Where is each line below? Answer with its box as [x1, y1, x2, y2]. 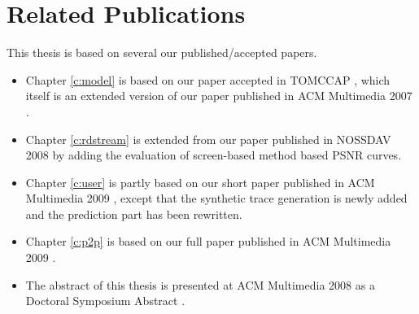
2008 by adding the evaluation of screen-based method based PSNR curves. [25, 146, 402, 164]
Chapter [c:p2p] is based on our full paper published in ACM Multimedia [25, 233, 391, 250]
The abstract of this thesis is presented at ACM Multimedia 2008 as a [25, 276, 375, 293]
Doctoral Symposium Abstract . [25, 292, 185, 309]
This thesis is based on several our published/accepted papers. [7, 44, 317, 61]
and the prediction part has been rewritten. [25, 205, 242, 222]
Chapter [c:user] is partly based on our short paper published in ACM [25, 173, 375, 190]
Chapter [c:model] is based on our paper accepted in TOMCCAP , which [25, 71, 391, 88]
